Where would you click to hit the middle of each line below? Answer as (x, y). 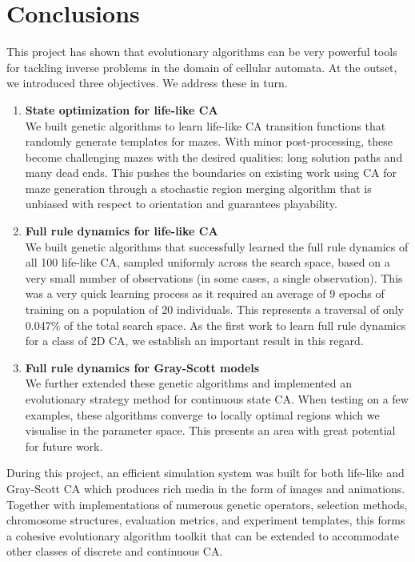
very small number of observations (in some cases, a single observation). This (214, 277)
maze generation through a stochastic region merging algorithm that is (198, 188)
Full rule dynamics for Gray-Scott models (142, 367)
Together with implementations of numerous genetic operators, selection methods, (207, 504)
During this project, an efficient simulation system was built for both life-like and (206, 473)
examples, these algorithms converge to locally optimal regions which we (202, 414)
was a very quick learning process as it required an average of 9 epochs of (205, 293)
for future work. (64, 446)
